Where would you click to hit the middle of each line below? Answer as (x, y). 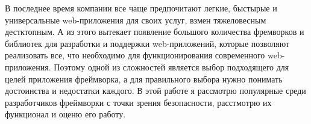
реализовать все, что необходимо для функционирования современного (135, 55)
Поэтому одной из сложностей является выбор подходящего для (171, 67)
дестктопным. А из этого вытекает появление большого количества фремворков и (155, 32)
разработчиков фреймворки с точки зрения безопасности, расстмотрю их (138, 102)
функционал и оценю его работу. (65, 114)
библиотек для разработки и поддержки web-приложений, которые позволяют (147, 43)
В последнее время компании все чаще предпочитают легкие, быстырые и (141, 8)
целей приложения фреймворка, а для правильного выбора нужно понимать (144, 79)
